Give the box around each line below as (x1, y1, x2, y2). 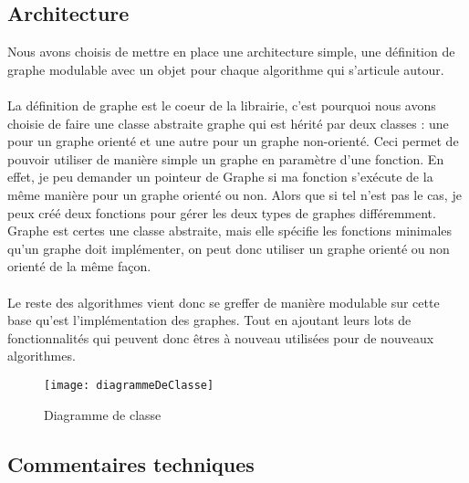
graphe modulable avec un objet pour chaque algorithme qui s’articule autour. (7, 59, 444, 79)
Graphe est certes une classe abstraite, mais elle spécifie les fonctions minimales (7, 221, 453, 240)
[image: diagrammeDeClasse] (44, 378, 214, 392)
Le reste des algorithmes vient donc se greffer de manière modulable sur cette (7, 292, 440, 311)
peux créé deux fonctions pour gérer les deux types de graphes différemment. (7, 203, 436, 222)
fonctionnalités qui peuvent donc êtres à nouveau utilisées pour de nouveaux (7, 328, 434, 347)
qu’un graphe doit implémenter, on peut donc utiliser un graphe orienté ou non (7, 238, 450, 257)
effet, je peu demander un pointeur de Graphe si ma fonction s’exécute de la (7, 167, 433, 186)
